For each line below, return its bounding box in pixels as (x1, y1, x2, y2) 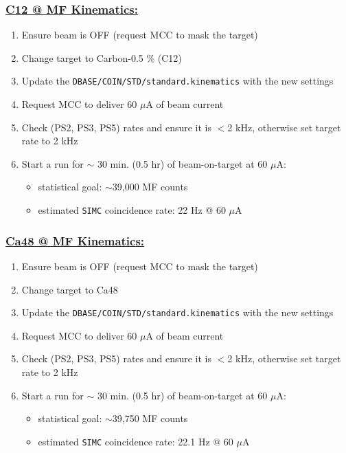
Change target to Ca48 (21, 282, 118, 296)
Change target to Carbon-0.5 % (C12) (21, 50, 182, 65)
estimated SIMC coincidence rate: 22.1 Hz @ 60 (38, 434, 233, 448)
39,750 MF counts (112, 411, 188, 426)
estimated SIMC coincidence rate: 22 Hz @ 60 (38, 203, 226, 217)
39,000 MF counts (112, 179, 188, 194)
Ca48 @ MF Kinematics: (5, 232, 145, 249)
